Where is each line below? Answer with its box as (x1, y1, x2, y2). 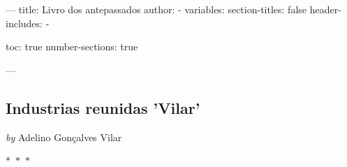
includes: (6, 15, 43, 30)
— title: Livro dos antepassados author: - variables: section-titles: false (6, 2, 307, 16)
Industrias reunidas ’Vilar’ (6, 96, 200, 118)
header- (309, 2, 341, 16)
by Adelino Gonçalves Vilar (6, 129, 122, 144)
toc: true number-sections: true (6, 39, 138, 54)
